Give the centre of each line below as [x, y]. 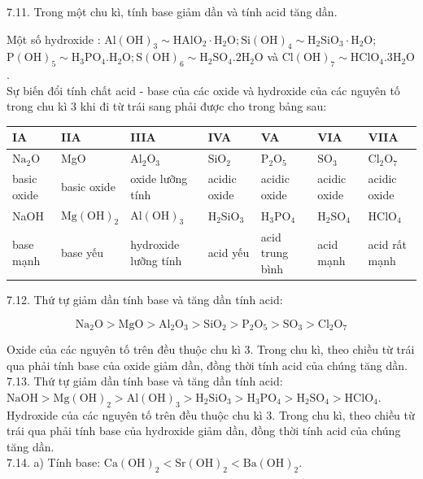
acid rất [388, 244]
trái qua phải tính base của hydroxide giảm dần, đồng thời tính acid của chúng [204, 431]
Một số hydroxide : [54, 39]
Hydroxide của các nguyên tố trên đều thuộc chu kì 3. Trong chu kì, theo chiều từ [211, 414]
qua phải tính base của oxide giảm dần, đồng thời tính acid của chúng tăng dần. [207, 365]
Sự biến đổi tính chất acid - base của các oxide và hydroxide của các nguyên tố [203, 90]
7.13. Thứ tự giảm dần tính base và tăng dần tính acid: [145, 381]
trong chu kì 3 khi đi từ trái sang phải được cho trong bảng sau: [167, 106]
